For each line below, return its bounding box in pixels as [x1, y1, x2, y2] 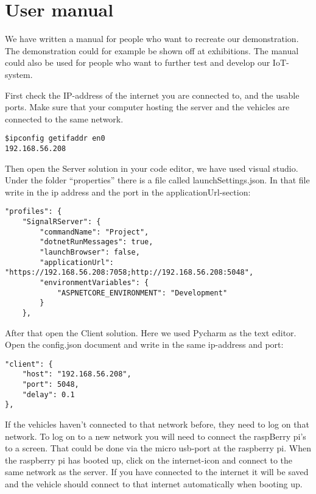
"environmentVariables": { [40, 278, 149, 287]
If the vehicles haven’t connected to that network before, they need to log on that [5, 418, 309, 431]
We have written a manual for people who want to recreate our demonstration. [5, 32, 299, 45]
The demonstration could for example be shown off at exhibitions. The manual [5, 44, 299, 57]
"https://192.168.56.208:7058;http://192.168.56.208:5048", [5, 268, 254, 277]
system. [5, 68, 33, 80]
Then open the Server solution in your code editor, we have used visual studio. [5, 161, 298, 174]
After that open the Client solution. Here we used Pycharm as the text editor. [5, 326, 297, 339]
